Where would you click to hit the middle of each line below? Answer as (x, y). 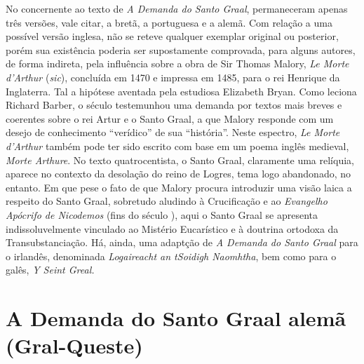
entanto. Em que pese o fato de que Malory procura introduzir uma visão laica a (179, 187)
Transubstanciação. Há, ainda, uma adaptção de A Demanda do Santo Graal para (182, 242)
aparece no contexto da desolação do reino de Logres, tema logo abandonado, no (178, 174)
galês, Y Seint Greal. (50, 270)
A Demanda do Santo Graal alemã (176, 318)
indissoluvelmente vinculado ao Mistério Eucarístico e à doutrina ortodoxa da (172, 228)
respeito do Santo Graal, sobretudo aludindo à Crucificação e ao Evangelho (167, 201)
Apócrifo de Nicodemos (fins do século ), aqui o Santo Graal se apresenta (162, 214)
